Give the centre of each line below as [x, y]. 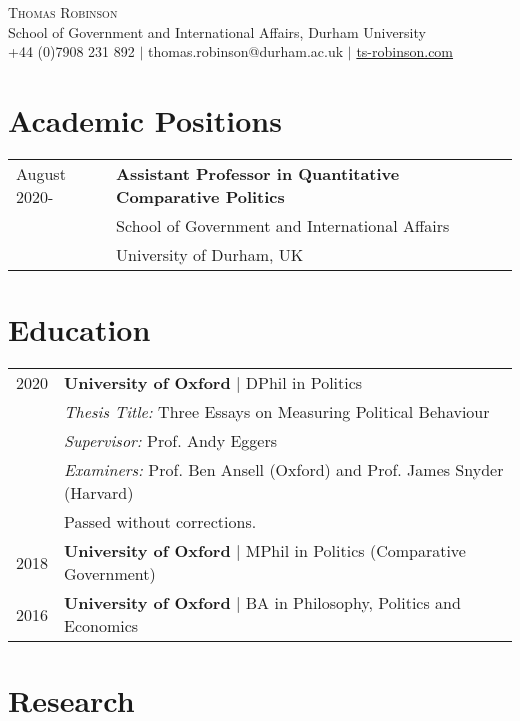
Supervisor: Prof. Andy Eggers [171, 441]
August [41, 173]
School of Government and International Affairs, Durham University [217, 31]
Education [79, 329]
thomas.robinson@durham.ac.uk [246, 51]
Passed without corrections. [160, 522]
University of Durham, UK [210, 254]
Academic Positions [145, 119]
